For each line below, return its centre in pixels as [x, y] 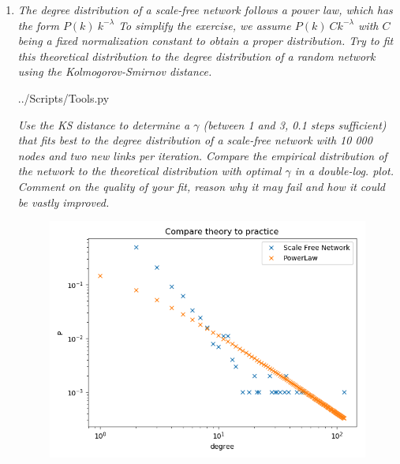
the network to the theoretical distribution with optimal [150, 171]
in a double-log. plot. [344, 171]
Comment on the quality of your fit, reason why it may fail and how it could [202, 186]
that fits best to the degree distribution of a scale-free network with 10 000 [195, 140]
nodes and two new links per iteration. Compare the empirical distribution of [202, 155]
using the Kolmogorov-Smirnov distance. [115, 71]
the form [38, 25]
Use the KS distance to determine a [104, 124]
